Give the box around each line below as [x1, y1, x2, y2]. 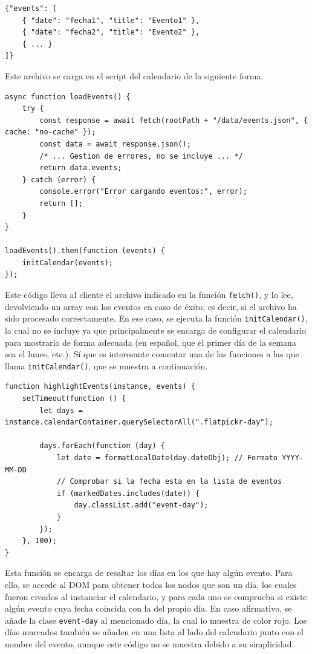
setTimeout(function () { [22, 394, 126, 403]
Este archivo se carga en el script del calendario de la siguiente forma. [5, 69, 264, 82]
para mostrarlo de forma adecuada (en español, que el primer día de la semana [5, 335, 296, 348]
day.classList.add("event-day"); [74, 501, 209, 510]
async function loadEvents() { [5, 92, 131, 101]
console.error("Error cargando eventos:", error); [39, 187, 247, 196]
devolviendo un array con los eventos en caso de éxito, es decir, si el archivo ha [5, 300, 297, 312]
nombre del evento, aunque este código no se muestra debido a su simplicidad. [5, 637, 294, 650]
